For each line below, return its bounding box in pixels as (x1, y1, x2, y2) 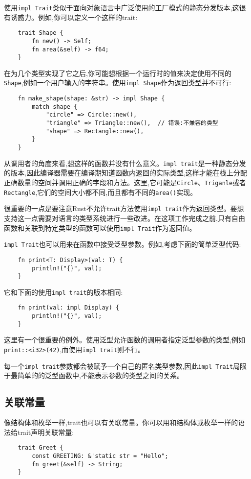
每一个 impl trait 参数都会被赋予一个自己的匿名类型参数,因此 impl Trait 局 (4, 360, 240, 371)
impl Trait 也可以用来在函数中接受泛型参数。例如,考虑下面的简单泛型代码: (4, 239, 241, 249)
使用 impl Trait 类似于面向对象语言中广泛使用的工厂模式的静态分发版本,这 (4, 2, 239, 12)
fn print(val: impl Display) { (18, 304, 120, 311)
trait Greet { (18, 444, 63, 452)
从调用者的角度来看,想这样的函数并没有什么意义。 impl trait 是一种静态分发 (4, 158, 246, 168)
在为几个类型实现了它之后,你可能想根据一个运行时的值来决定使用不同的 (4, 68, 231, 78)
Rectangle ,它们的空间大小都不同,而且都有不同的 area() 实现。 (4, 187, 197, 197)
